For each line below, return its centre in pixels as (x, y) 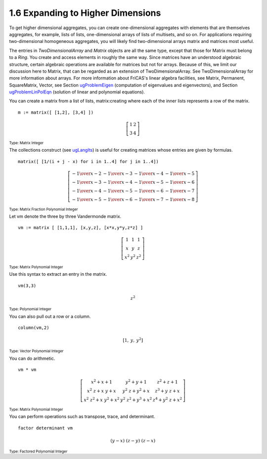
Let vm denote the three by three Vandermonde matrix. (65, 216)
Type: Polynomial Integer (30, 309)
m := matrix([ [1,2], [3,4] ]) (56, 112)
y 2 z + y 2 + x (136, 391)
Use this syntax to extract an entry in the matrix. (58, 274)
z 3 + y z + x (167, 391)
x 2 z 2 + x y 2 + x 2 (102, 399)
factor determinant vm (45, 428)
